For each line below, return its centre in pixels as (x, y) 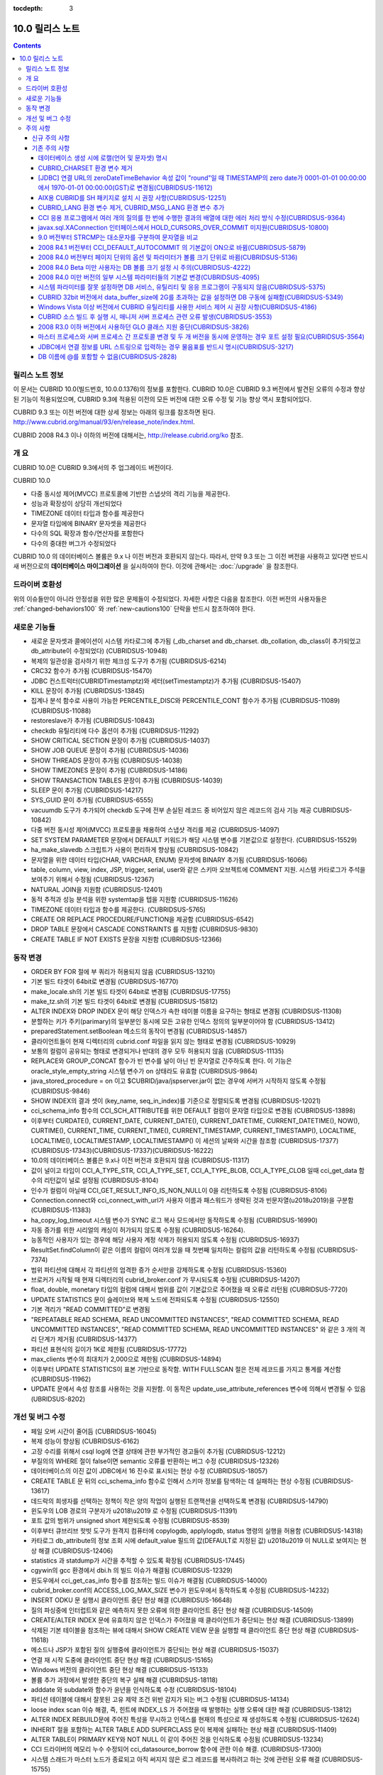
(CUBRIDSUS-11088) (61, 711)
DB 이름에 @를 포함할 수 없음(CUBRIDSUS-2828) (107, 357)
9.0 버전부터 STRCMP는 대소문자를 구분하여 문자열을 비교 (118, 237)
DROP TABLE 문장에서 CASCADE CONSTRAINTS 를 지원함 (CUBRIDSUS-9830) (145, 929)
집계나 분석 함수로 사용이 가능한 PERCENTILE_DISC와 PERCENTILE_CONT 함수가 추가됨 (155, 701)
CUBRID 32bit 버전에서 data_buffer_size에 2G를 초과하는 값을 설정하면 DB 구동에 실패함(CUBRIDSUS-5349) (191, 297)
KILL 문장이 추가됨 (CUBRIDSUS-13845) (88, 691)
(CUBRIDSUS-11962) (61, 1379)
